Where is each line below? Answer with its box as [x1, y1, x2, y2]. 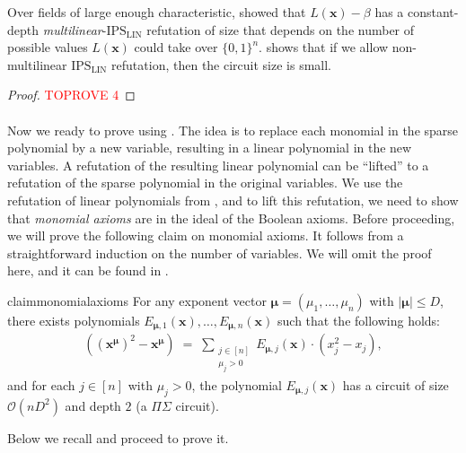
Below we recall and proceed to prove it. [7, 428, 229, 447]
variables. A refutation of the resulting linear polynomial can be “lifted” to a [7, 155, 429, 174]
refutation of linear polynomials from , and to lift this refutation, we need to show [7, 190, 459, 209]
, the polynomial [191, 376, 282, 395]
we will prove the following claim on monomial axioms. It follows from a [7, 226, 404, 245]
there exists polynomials [7, 310, 140, 329]
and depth [65, 396, 121, 414]
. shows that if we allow [259, 38, 389, 57]
